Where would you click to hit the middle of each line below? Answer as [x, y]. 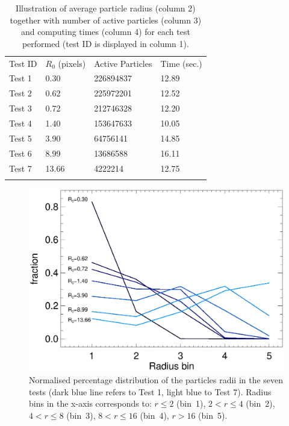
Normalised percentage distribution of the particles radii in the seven [156, 379]
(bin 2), [260, 403]
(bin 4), [154, 415]
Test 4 [20, 123]
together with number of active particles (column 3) [106, 20]
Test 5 [20, 138]
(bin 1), [191, 403]
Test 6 [20, 153]
